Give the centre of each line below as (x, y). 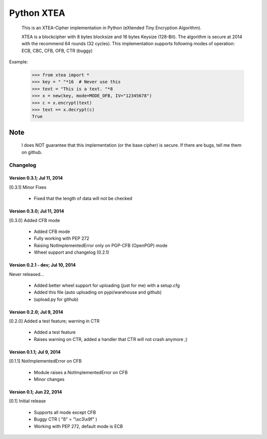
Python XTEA (37, 13)
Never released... (27, 274)
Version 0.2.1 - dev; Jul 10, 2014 (43, 265)
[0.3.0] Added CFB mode (35, 220)
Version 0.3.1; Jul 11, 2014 (36, 178)
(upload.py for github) (56, 299)
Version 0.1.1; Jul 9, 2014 (35, 352)
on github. (32, 152)
